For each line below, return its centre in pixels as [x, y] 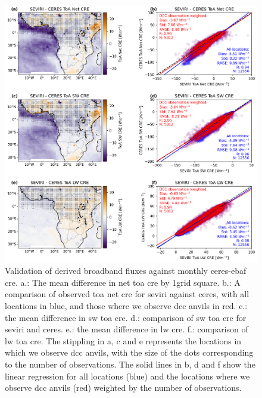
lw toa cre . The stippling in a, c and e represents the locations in [123, 340]
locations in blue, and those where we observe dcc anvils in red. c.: [126, 305]
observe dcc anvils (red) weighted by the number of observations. [123, 388]
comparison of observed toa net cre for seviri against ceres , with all [127, 294]
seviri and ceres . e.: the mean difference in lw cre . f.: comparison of [127, 329]
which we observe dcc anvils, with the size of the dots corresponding [129, 352]
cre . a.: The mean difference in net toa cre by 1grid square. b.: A [123, 282]
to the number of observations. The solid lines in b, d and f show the [130, 364]
